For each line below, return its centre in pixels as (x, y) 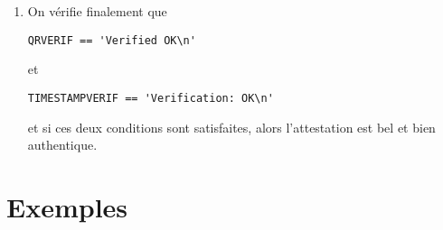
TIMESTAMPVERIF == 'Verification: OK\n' (151, 98)
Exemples (67, 206)
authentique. (62, 145)
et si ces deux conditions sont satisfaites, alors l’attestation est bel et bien (231, 127)
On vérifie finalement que (97, 11)
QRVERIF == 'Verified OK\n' (112, 40)
